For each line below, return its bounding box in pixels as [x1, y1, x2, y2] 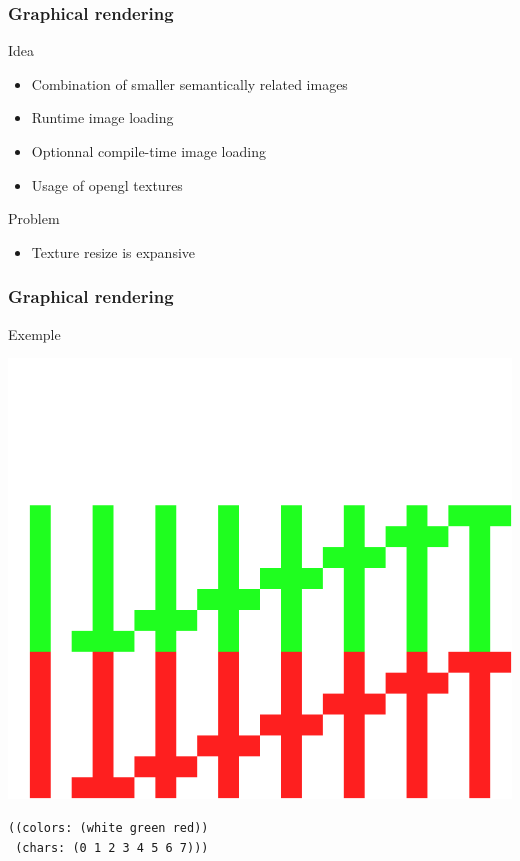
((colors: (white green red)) [8, 820, 209, 835]
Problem [8, 208, 60, 229]
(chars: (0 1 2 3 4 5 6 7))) [15, 840, 209, 855]
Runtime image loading [31, 107, 174, 128]
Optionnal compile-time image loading [31, 141, 266, 161]
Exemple [8, 323, 61, 344]
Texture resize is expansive [31, 241, 196, 262]
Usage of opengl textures [31, 174, 183, 195]
